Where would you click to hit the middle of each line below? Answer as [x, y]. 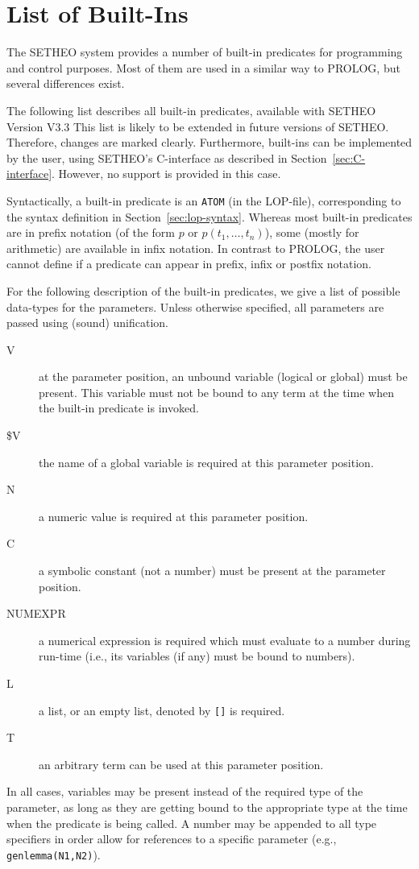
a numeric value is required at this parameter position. [174, 516]
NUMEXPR [36, 613]
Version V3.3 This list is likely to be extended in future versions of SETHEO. [198, 126]
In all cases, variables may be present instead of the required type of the [185, 791]
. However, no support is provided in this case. [166, 174]
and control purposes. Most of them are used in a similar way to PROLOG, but [203, 67]
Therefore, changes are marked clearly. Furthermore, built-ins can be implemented [209, 142]
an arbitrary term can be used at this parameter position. [181, 764]
